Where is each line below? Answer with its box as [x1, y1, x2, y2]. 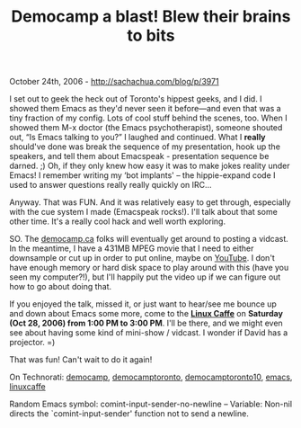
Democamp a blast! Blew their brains [11, 6, 291, 27]
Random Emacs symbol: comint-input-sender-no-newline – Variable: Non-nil [9, 398, 293, 410]
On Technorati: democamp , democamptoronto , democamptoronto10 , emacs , [9, 371, 293, 383]
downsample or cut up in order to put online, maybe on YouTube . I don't [9, 253, 276, 263]
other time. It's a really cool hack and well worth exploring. [9, 216, 226, 227]
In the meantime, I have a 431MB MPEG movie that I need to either [9, 243, 254, 254]
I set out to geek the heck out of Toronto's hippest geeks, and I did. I [9, 94, 262, 104]
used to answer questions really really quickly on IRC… [9, 180, 213, 191]
